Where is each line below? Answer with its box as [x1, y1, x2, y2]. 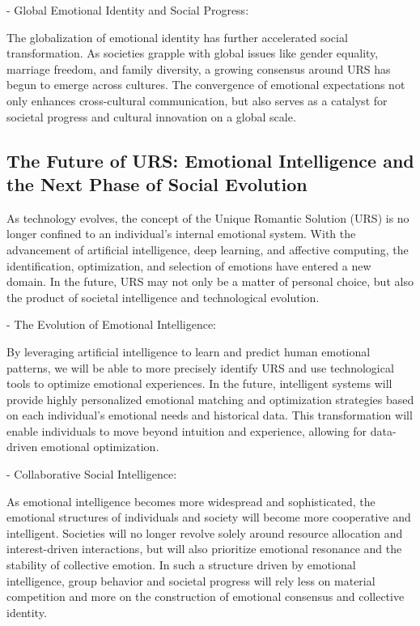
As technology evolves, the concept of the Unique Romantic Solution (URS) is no [6, 209, 409, 226]
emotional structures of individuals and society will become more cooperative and [6, 509, 411, 526]
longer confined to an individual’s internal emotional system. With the [6, 225, 356, 242]
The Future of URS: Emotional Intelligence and [6, 147, 414, 172]
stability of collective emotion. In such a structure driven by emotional [6, 556, 356, 573]
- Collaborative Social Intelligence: [6, 466, 177, 483]
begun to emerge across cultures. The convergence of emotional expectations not [6, 76, 405, 93]
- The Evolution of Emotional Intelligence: [6, 316, 217, 333]
